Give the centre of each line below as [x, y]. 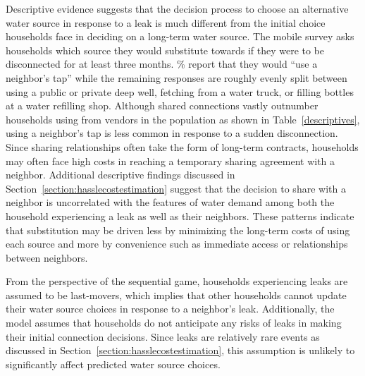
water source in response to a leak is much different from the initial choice [166, 22]
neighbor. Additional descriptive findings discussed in [120, 175]
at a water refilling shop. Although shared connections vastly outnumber [162, 105]
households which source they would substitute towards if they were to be [165, 50]
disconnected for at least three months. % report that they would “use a [162, 64]
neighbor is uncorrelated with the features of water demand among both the [170, 202]
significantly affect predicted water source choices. [113, 364]
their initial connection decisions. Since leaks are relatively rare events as [163, 336]
